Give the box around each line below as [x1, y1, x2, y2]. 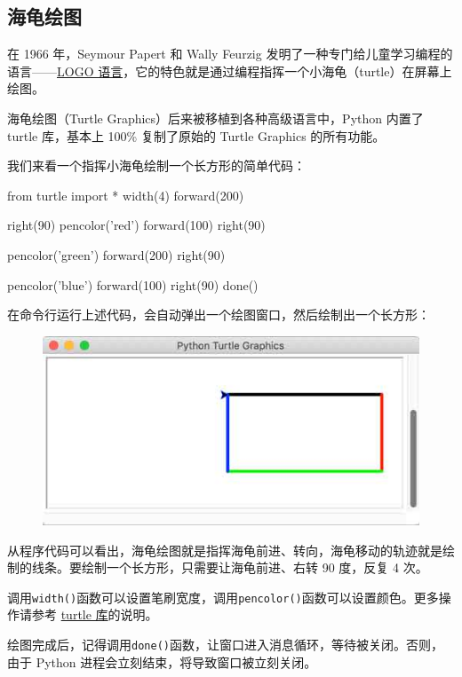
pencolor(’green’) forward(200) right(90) [7, 245, 226, 264]
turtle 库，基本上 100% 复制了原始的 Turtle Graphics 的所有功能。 [7, 126, 386, 145]
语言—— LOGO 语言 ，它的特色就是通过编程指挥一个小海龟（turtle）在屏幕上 [7, 61, 452, 80]
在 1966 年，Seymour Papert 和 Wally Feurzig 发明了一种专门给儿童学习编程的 [7, 44, 453, 63]
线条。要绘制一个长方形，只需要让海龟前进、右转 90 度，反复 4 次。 [31, 558, 428, 577]
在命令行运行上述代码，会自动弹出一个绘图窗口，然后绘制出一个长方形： [7, 305, 430, 324]
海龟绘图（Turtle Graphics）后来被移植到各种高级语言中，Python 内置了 [7, 108, 424, 127]
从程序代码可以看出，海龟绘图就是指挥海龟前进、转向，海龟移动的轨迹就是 [7, 540, 442, 559]
